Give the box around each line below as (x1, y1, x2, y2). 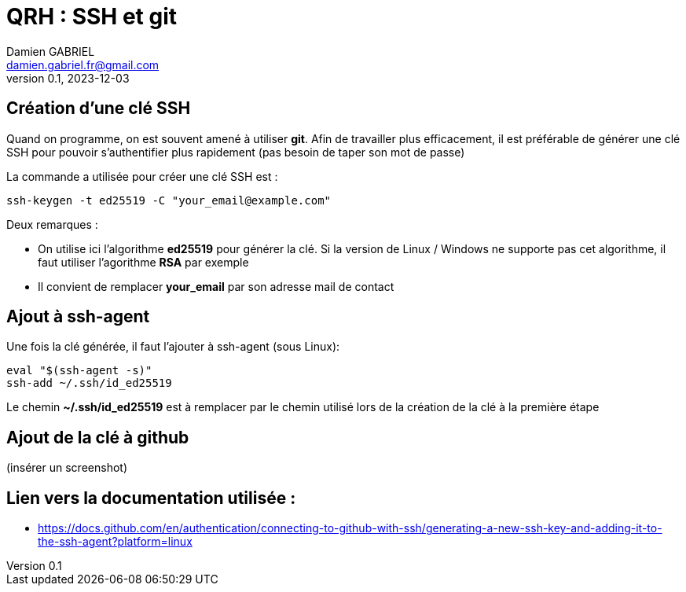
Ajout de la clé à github (6, 427, 189, 447)
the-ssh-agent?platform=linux (38, 535, 193, 549)
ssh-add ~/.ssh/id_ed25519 (6, 377, 172, 390)
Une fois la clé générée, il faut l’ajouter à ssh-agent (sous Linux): (6, 340, 340, 354)
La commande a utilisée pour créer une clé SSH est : (6, 169, 278, 183)
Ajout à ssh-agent (6, 307, 150, 327)
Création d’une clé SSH (6, 98, 191, 119)
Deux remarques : (6, 217, 98, 231)
